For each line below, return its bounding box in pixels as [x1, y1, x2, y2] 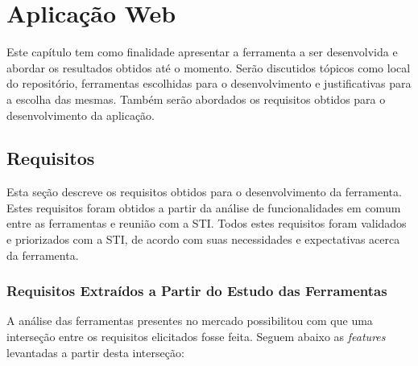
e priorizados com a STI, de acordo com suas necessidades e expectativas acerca [6, 231, 400, 248]
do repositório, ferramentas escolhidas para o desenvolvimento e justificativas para [6, 75, 412, 92]
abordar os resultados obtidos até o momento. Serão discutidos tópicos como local [6, 59, 411, 76]
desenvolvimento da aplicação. [6, 106, 155, 123]
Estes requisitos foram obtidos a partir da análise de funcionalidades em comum [6, 199, 401, 216]
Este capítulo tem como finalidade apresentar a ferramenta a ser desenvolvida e [6, 43, 398, 60]
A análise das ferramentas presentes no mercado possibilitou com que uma [6, 312, 373, 329]
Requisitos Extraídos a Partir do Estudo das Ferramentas [6, 281, 387, 301]
